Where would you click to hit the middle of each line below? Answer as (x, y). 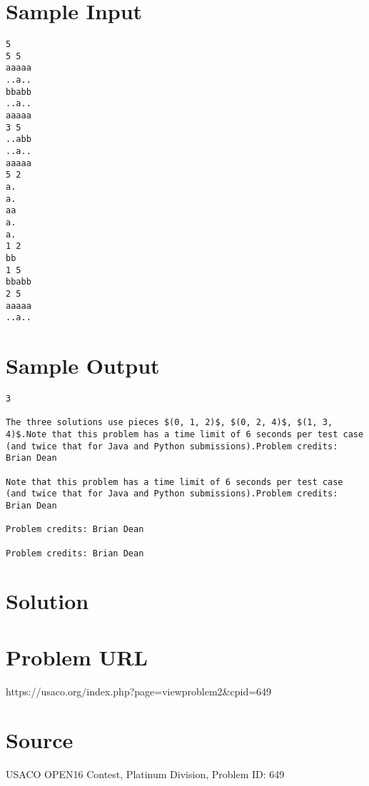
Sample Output (83, 366)
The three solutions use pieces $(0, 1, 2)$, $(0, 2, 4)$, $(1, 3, (170, 423)
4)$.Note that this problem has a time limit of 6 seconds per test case (185, 434)
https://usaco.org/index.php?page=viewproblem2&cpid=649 (139, 691)
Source (40, 740)
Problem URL (77, 657)
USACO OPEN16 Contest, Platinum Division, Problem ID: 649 (145, 774)
